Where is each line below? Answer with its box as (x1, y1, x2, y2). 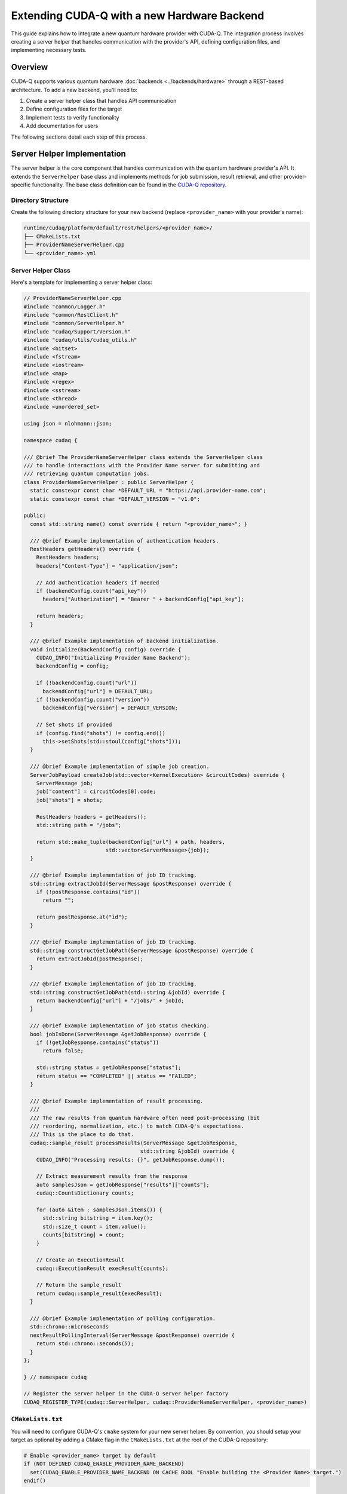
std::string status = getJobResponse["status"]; (36, 1064, 182, 1071)
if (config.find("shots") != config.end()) (36, 730, 165, 736)
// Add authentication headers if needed (36, 579, 159, 586)
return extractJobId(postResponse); (36, 956, 143, 962)
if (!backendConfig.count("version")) (36, 696, 150, 703)
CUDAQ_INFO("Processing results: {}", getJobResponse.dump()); (36, 1156, 226, 1163)
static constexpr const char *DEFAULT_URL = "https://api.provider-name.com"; (30, 487, 266, 494)
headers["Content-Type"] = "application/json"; (36, 562, 179, 569)
